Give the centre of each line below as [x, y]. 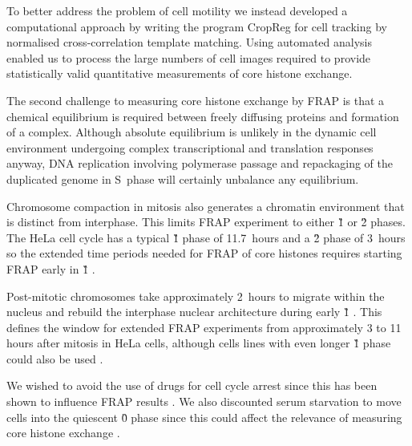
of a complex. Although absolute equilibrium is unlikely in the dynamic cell [192, 132]
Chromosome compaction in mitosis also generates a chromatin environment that [206, 206]
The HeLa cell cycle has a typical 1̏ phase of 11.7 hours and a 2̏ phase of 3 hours [206, 237]
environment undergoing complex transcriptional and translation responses [190, 147]
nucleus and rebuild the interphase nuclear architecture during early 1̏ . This [194, 312]
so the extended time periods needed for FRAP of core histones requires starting [204, 253]
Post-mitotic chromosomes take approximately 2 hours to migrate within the [196, 296]
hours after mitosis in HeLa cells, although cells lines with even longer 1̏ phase [199, 343]
